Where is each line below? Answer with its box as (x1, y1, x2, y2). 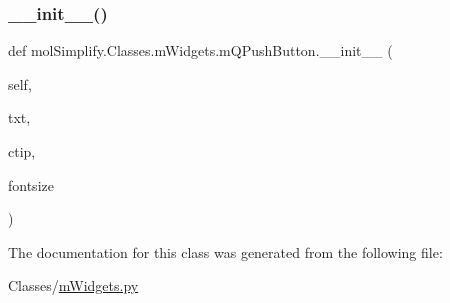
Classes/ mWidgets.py (8, 275, 139, 296)
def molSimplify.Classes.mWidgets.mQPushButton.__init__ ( (8, 40, 393, 61)
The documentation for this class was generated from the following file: (8, 241, 443, 262)
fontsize (8, 174, 54, 195)
